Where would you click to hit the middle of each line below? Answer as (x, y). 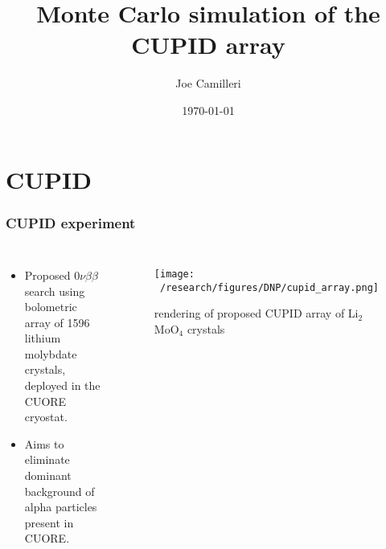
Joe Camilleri (208, 83)
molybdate (51, 353)
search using (55, 291)
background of (60, 491)
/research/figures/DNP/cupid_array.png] (269, 287)
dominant (48, 475)
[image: (174, 274)
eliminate (47, 459)
